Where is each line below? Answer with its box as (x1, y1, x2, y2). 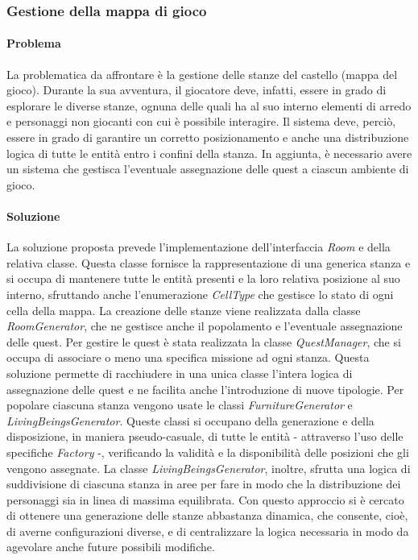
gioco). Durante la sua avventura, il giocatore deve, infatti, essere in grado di (6, 81, 387, 98)
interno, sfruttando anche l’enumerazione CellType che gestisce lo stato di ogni (6, 285, 394, 302)
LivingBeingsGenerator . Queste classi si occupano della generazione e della (6, 412, 375, 429)
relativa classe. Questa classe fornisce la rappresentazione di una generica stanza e (6, 254, 411, 271)
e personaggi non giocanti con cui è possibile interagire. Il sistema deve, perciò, (6, 113, 396, 130)
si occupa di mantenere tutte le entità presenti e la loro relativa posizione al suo (6, 270, 400, 287)
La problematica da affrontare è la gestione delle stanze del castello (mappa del (6, 65, 398, 82)
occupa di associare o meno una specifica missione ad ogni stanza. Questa (6, 349, 370, 366)
